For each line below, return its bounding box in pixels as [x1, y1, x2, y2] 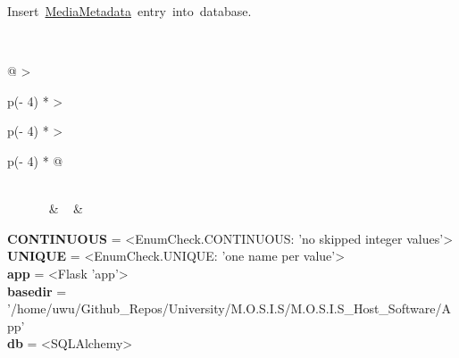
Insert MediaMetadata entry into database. [7, 2, 252, 20]
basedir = [7, 281, 67, 300]
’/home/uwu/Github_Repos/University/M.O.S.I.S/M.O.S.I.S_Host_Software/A [7, 299, 451, 318]
